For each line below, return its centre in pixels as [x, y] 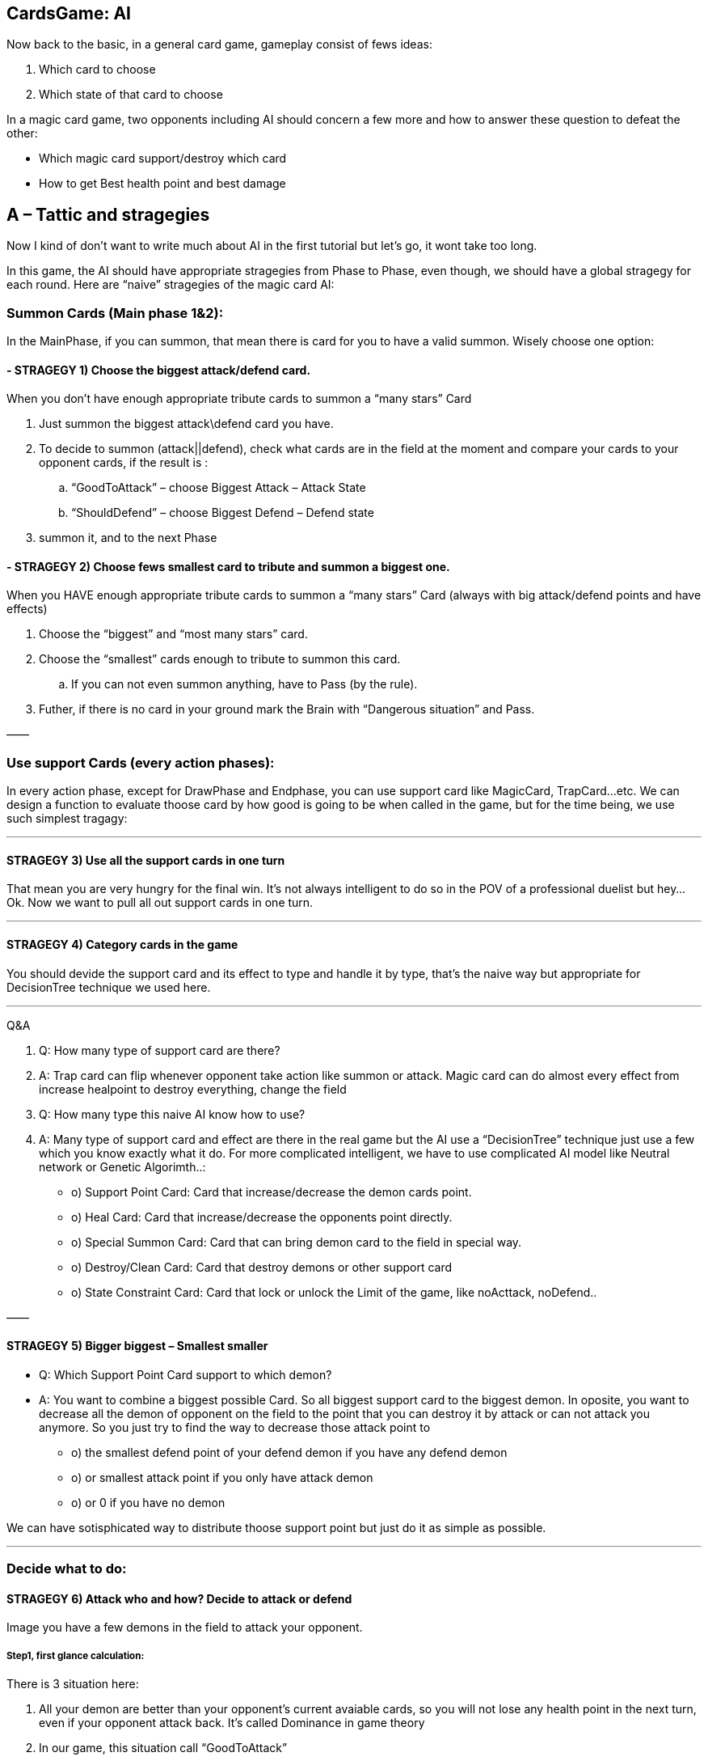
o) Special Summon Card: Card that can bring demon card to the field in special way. [297, 1242]
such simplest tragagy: [67, 819]
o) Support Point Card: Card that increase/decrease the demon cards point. [272, 1192]
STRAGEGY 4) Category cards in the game [122, 945]
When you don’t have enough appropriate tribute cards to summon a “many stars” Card [239, 399]
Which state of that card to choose [131, 95]
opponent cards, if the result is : [124, 463]
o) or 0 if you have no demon [148, 1502]
